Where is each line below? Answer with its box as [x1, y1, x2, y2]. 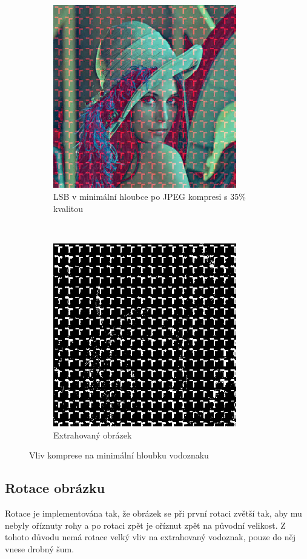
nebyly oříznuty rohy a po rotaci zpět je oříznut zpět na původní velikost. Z [5, 518, 286, 531]
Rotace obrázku [5, 478, 105, 497]
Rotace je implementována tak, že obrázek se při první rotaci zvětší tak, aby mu [5, 507, 302, 520]
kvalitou [53, 202, 84, 214]
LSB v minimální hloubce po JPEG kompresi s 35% [53, 190, 246, 202]
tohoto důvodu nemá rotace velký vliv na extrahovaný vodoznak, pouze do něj [5, 531, 296, 543]
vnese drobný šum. [5, 542, 74, 555]
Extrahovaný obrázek [53, 428, 132, 441]
